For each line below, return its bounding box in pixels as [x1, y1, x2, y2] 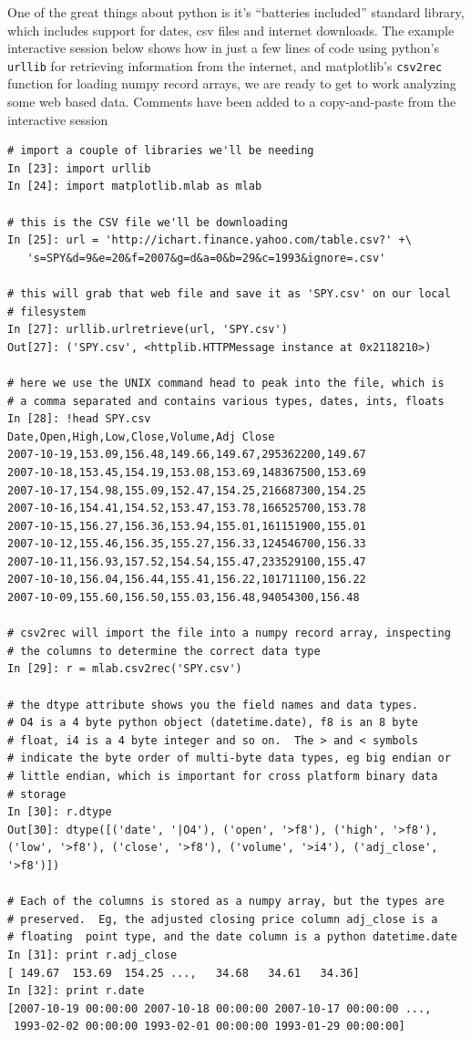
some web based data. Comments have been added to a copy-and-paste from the [7, 92, 456, 111]
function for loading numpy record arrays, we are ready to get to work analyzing [7, 74, 456, 93]
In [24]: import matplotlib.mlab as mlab [7, 180, 262, 193]
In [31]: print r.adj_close [7, 948, 178, 961]
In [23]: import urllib [7, 161, 151, 175]
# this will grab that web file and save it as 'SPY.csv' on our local [7, 286, 451, 300]
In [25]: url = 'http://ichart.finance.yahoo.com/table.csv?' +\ [7, 234, 412, 247]
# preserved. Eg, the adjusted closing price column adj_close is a [7, 912, 438, 926]
